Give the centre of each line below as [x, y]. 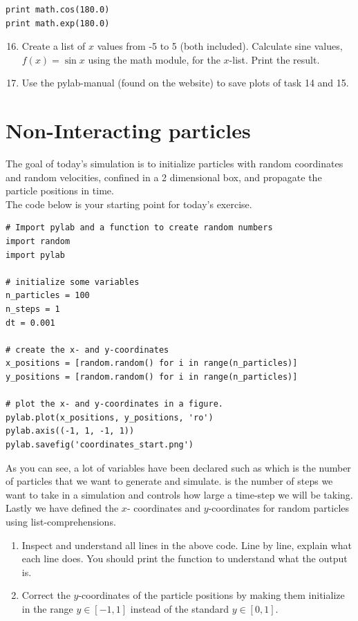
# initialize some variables [73, 282]
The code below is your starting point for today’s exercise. [129, 204]
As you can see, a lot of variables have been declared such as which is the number [178, 467]
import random [38, 242]
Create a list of [54, 46]
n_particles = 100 [48, 296]
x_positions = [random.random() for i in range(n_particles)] [152, 363]
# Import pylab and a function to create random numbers [139, 228]
